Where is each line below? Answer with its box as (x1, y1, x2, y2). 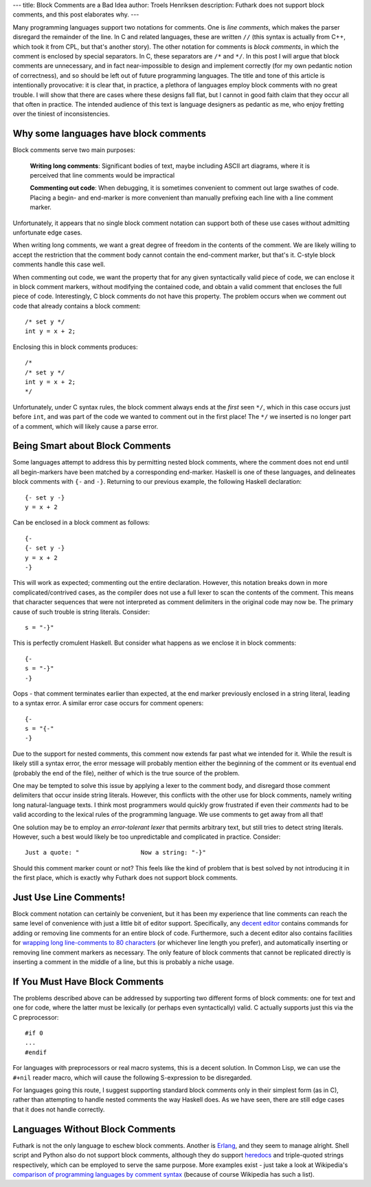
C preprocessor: (12, 1013, 59, 1021)
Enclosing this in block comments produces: (12, 343, 138, 351)
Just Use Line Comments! (12, 891, 126, 903)
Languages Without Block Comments (12, 1123, 176, 1135)
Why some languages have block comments (12, 128, 206, 140)
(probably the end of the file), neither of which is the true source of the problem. (12, 769, 240, 777)
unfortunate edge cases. (12, 228, 82, 237)
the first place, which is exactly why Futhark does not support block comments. (12, 874, 238, 882)
